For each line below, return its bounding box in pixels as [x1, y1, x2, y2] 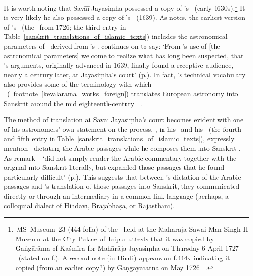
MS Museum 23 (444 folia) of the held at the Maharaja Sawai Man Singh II [17, 224, 248, 234]
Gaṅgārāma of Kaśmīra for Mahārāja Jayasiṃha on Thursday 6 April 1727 [15, 243, 239, 253]
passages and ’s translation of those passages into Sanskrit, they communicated [4, 181, 240, 191]
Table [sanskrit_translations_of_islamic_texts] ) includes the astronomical [4, 31, 228, 41]
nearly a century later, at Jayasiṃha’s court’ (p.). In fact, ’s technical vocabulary [4, 69, 246, 79]
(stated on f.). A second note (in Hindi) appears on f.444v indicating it [18, 252, 230, 262]
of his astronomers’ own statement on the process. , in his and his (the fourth [4, 124, 242, 134]
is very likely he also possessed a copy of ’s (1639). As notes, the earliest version [4, 12, 245, 22]
